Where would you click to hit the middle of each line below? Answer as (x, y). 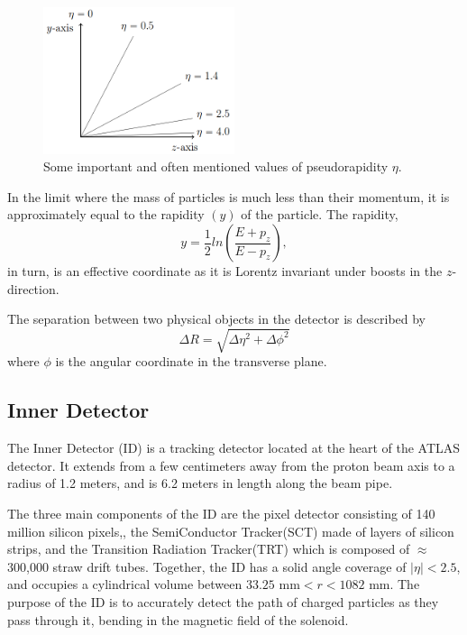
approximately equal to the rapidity (106, 214)
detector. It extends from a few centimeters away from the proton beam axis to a (231, 465)
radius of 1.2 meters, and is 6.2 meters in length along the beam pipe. (200, 483)
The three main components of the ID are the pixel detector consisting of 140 (221, 513)
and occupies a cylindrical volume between (125, 584)
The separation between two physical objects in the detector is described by (217, 319)
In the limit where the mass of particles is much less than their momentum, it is (229, 196)
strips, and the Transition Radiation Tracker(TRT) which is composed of (209, 549)
